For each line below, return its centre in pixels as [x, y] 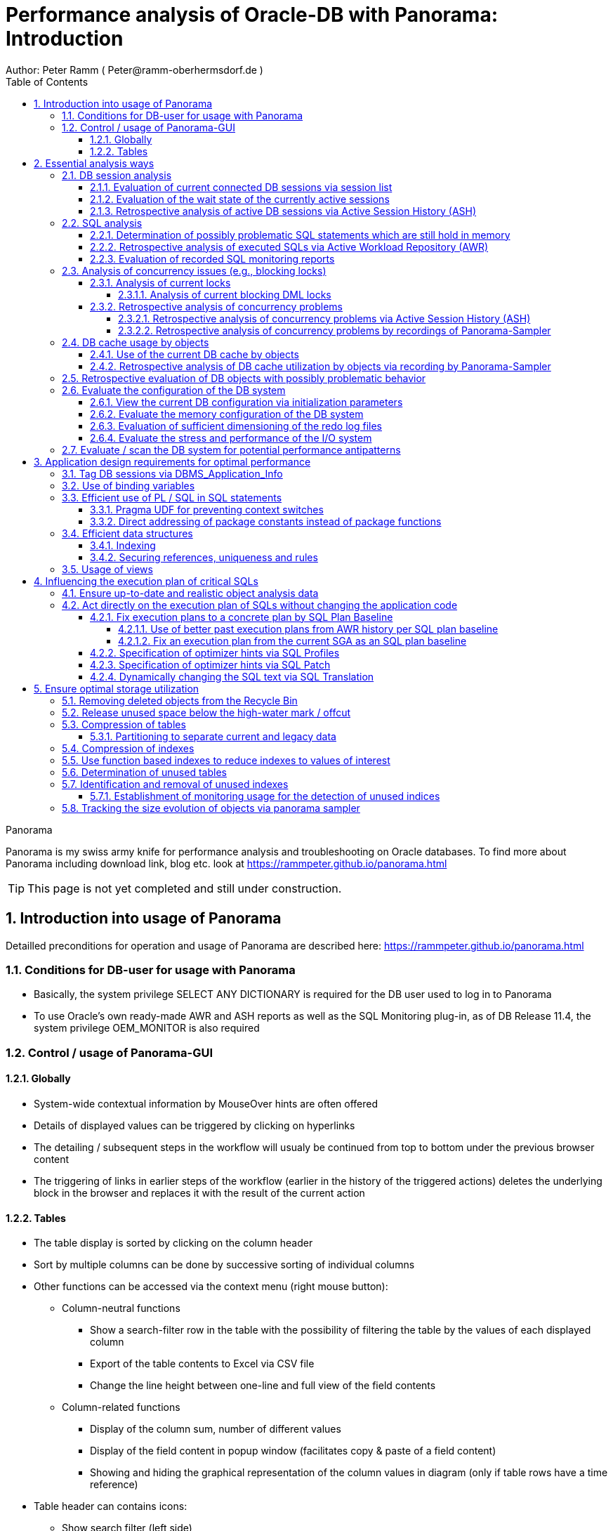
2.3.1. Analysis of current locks [160, 282]
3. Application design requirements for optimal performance [172, 461]
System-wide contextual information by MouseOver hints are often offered [206, 1103]
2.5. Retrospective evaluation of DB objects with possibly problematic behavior [244, 378]
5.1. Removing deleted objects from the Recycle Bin [180, 700]
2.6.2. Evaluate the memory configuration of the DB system [227, 414]
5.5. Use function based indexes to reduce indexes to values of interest [226, 760]
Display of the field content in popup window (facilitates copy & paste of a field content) [293, 1451]
